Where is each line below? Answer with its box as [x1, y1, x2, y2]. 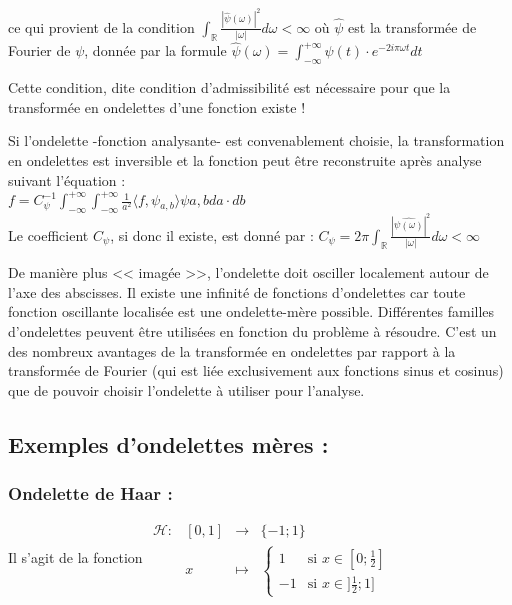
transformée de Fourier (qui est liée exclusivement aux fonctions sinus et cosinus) [8, 360, 504, 381]
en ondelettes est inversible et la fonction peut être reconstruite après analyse [8, 149, 482, 170]
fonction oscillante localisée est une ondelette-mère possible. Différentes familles [8, 301, 495, 322]
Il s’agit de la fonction [8, 547, 143, 568]
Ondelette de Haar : [8, 481, 173, 506]
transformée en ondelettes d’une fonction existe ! [8, 96, 306, 117]
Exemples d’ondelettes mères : [8, 428, 329, 459]
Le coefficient [8, 224, 89, 245]
